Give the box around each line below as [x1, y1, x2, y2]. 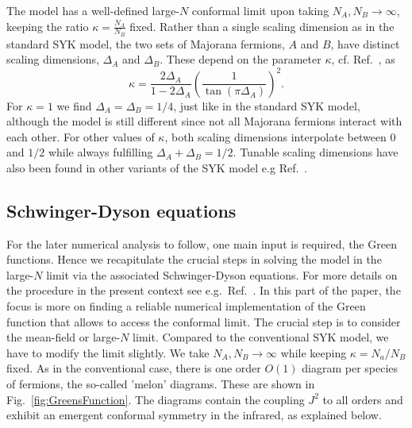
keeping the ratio [6, 17, 89, 34]
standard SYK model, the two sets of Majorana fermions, [6, 35, 285, 52]
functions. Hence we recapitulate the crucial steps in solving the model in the [6, 251, 382, 268]
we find [56, 97, 92, 114]
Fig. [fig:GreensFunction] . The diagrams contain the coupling [6, 391, 305, 407]
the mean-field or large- [6, 329, 121, 345]
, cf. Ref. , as [331, 51, 395, 67]
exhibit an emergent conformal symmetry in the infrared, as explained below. [6, 407, 382, 423]
